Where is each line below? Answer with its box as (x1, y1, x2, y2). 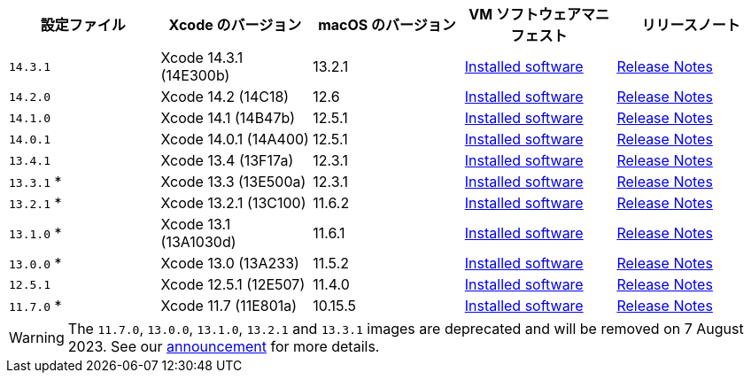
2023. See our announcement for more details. (67, 337, 380, 355)
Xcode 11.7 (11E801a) (160, 297, 298, 314)
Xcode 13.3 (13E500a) (160, 173, 306, 190)
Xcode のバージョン (168, 16, 302, 34)
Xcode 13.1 (160, 215, 231, 233)
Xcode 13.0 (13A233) (160, 254, 299, 272)
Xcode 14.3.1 (160, 49, 244, 66)
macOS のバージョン (318, 16, 456, 34)
